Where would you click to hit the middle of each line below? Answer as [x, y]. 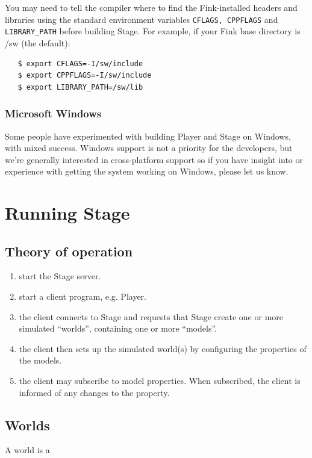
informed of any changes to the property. [94, 392]
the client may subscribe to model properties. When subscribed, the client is [160, 381]
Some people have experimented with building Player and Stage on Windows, [148, 136]
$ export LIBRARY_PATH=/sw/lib [80, 87]
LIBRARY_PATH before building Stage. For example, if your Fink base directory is [153, 31]
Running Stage [67, 213]
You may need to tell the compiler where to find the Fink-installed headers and [151, 7]
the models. [40, 360]
